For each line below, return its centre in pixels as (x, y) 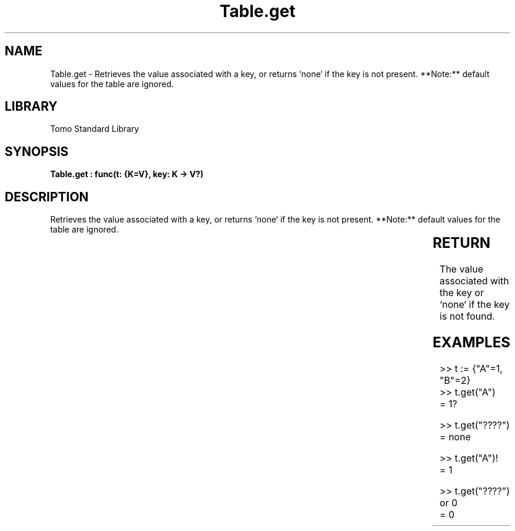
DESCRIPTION (47, 197)
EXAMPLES (471, 342)
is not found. (467, 316)
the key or (462, 293)
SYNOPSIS (37, 151)
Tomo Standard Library (95, 129)
